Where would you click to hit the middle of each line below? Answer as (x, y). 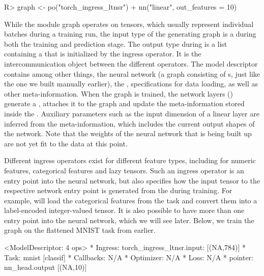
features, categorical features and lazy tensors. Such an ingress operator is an (124, 170)
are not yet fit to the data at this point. (66, 143)
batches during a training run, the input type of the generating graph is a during (130, 34)
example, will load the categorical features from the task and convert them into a (131, 200)
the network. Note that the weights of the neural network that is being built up (128, 133)
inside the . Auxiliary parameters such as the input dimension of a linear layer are (132, 113)
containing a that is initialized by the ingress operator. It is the (103, 54)
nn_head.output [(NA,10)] (46, 267)
